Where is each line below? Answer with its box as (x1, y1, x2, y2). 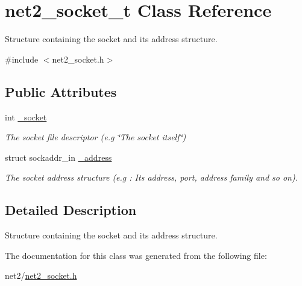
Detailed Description (5, 201, 137, 219)
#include (5, 52, 39, 65)
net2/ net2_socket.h (5, 269, 77, 282)
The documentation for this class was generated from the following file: (5, 249, 267, 261)
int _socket (5, 110, 47, 123)
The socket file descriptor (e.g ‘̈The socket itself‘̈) (5, 131, 186, 143)
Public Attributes (5, 82, 117, 101)
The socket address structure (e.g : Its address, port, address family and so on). (5, 171, 298, 184)
